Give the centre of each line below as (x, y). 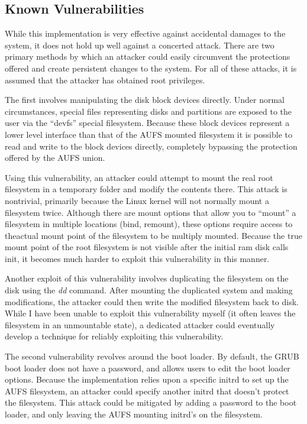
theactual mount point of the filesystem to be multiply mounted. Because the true (153, 235)
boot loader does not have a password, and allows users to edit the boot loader (148, 368)
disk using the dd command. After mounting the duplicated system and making (149, 290)
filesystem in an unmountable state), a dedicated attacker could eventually (140, 324)
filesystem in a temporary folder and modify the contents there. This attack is (146, 189)
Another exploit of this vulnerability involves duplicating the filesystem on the (147, 278)
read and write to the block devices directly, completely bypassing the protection (151, 146)
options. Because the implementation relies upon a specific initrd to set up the (147, 379)
